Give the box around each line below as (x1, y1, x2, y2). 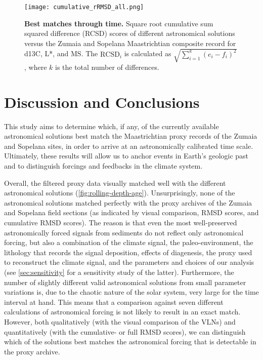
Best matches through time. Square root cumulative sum (24, 18, 213, 28)
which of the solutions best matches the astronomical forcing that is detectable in (4, 336, 256, 347)
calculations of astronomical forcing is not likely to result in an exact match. (4, 306, 241, 317)
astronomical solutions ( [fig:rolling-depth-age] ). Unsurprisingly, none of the (4, 187, 235, 198)
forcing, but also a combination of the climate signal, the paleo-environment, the (4, 237, 253, 248)
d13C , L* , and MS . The (24, 48, 98, 59)
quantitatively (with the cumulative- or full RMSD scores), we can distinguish (4, 326, 246, 337)
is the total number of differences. (55, 61, 159, 72)
